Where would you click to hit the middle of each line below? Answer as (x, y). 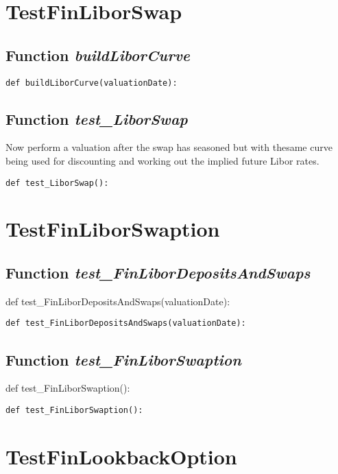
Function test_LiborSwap (97, 118)
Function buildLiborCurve (98, 55)
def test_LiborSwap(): (57, 183)
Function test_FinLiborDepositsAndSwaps (158, 273)
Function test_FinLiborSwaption (123, 359)
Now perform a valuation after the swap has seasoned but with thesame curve (169, 147)
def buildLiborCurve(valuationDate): (92, 83)
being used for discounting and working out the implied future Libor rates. (162, 161)
